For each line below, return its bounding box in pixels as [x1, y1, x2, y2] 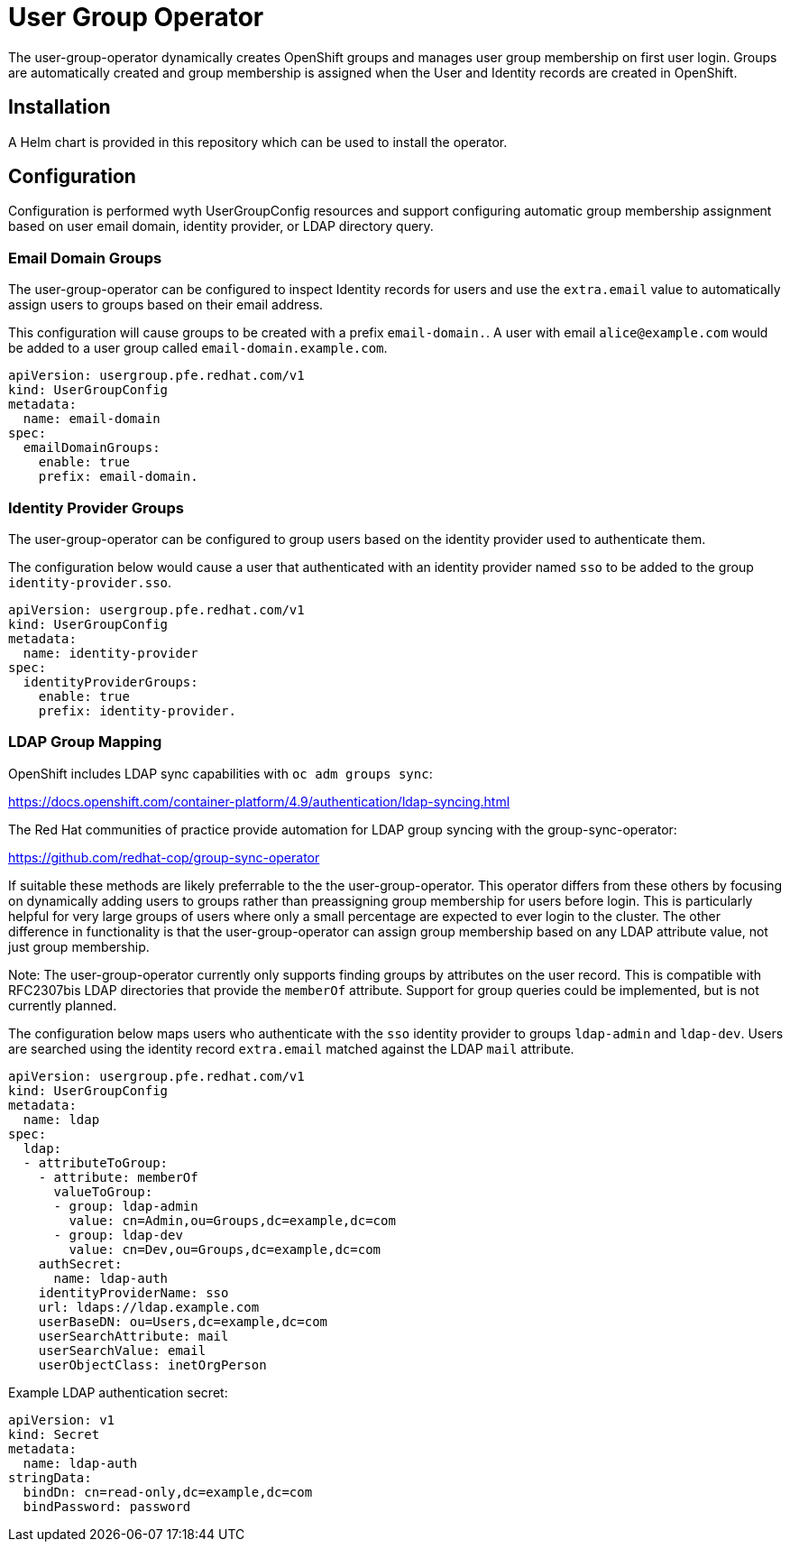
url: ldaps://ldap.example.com [38, 1299, 260, 1314]
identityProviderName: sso [38, 1285, 229, 1300]
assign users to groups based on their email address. [8, 297, 324, 313]
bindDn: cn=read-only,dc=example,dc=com [23, 1484, 313, 1499]
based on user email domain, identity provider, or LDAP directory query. [8, 218, 434, 235]
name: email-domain [23, 411, 161, 427]
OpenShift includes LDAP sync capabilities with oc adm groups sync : [8, 765, 433, 781]
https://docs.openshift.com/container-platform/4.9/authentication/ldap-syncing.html [8, 793, 510, 809]
